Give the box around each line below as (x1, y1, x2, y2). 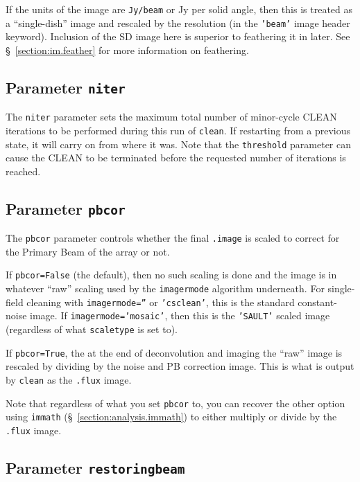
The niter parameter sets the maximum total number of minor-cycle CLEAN (6, 109, 337, 124)
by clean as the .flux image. (6, 373, 132, 386)
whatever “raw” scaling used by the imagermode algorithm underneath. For (6, 281, 325, 296)
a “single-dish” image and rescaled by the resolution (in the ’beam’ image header (6, 15, 350, 30)
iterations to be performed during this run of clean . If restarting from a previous (6, 123, 350, 137)
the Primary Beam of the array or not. (6, 244, 170, 258)
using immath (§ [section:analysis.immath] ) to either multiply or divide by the (6, 409, 337, 424)
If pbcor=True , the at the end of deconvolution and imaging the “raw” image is (6, 345, 343, 359)
